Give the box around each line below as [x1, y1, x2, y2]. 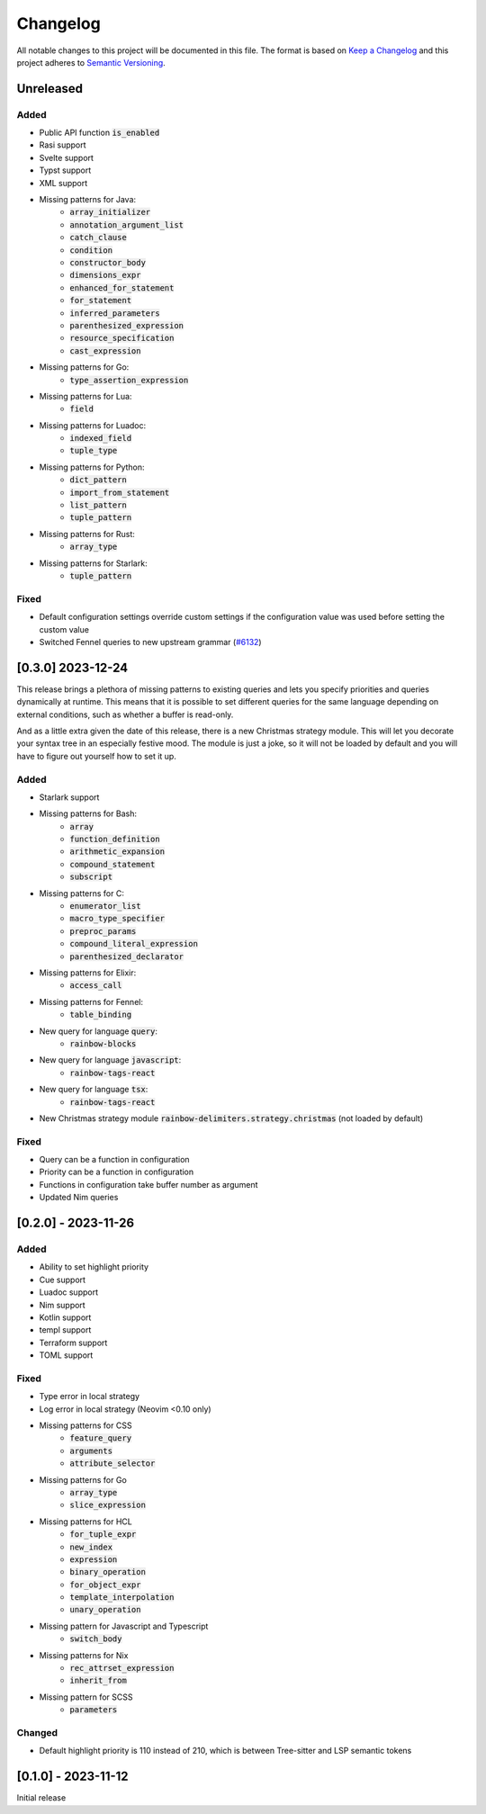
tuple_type [69, 445, 118, 456]
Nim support [39, 1299, 85, 1310]
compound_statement [69, 859, 156, 869]
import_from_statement [69, 487, 170, 498]
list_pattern [69, 500, 128, 510]
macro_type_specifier [69, 913, 166, 924]
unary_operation [69, 1604, 141, 1615]
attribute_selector [69, 1459, 156, 1468]
